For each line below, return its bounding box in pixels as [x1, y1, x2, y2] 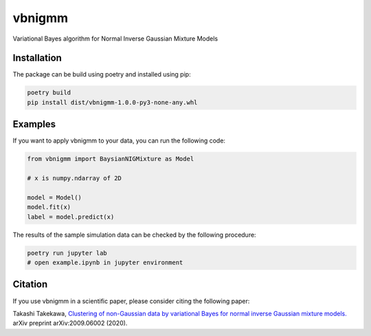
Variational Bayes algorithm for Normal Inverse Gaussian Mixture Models [12, 34, 218, 43]
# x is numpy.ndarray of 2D [27, 174, 122, 182]
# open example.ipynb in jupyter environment [27, 259, 183, 266]
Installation [12, 52, 62, 64]
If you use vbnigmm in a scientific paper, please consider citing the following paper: [12, 297, 250, 305]
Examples [12, 118, 56, 130]
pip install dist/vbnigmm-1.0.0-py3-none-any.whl [27, 98, 198, 106]
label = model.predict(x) [27, 213, 115, 220]
